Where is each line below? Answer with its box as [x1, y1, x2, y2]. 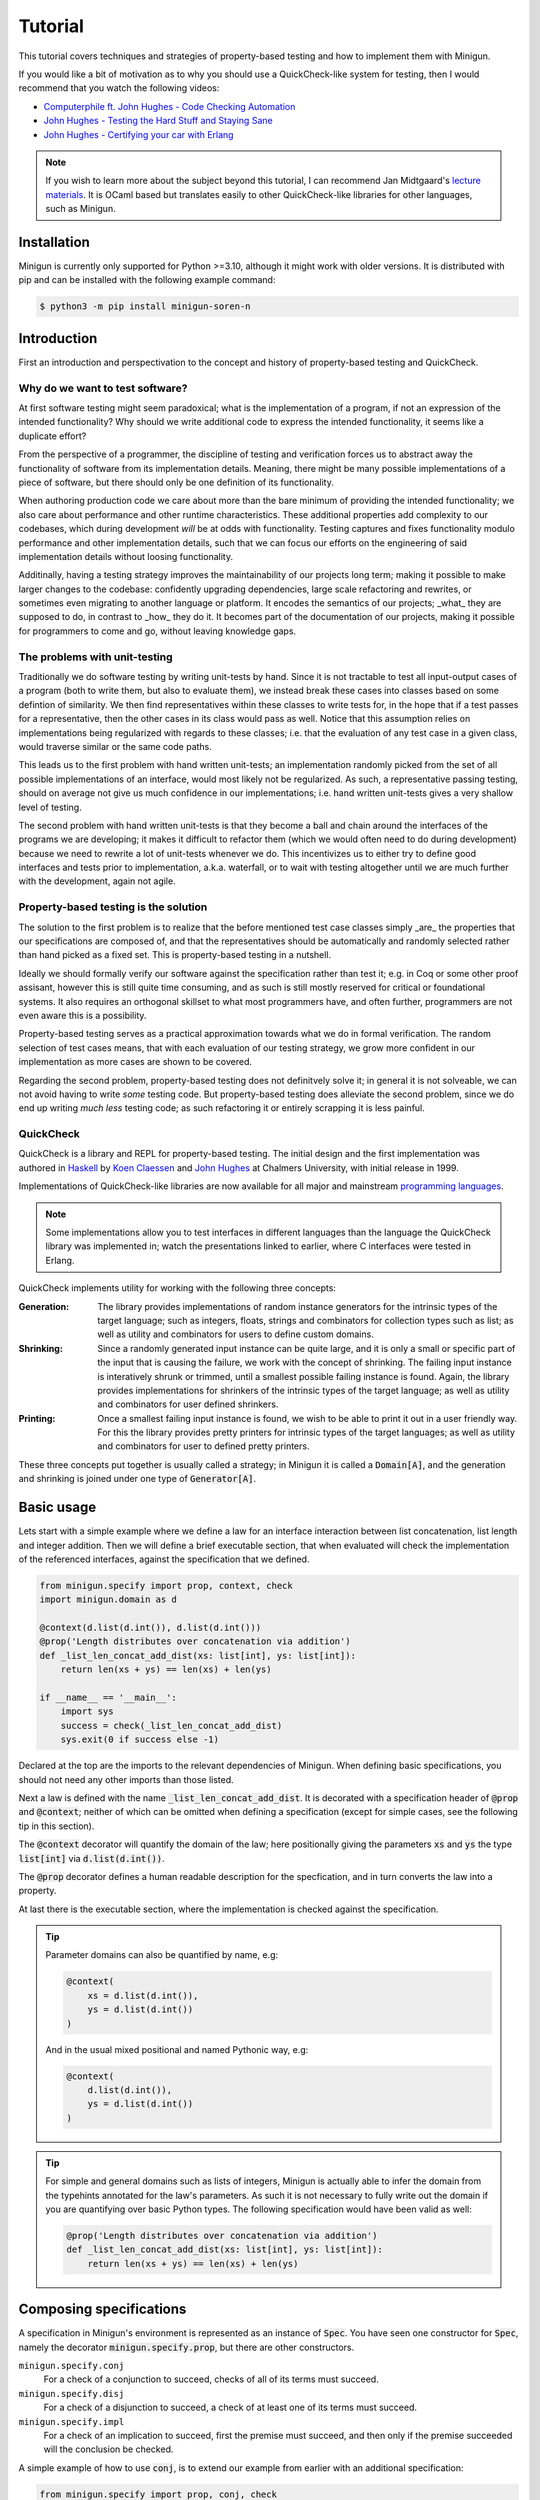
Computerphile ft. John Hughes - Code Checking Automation [43, 100, 296, 112]
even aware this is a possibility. [18, 1009, 147, 1021]
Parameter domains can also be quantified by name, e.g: [45, 1949, 279, 1961]
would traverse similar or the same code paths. [18, 740, 212, 752]
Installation [18, 233, 90, 250]
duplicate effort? [18, 430, 87, 442]
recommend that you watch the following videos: [18, 82, 220, 94]
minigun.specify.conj [18, 2360, 125, 2371]
